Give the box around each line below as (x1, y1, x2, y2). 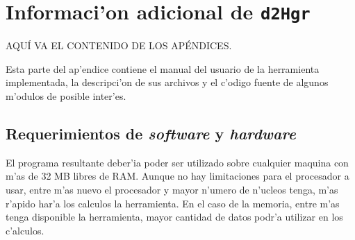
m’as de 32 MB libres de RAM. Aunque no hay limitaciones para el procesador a (6, 169, 349, 183)
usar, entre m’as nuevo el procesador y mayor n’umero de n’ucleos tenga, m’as (6, 182, 338, 197)
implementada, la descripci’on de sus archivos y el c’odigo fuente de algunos (6, 75, 329, 89)
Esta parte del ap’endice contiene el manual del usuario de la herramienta (6, 61, 320, 76)
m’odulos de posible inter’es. (6, 89, 126, 103)
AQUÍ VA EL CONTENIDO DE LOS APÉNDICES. (6, 38, 232, 53)
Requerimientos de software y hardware (6, 123, 296, 144)
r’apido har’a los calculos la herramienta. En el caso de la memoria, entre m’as (6, 196, 340, 210)
